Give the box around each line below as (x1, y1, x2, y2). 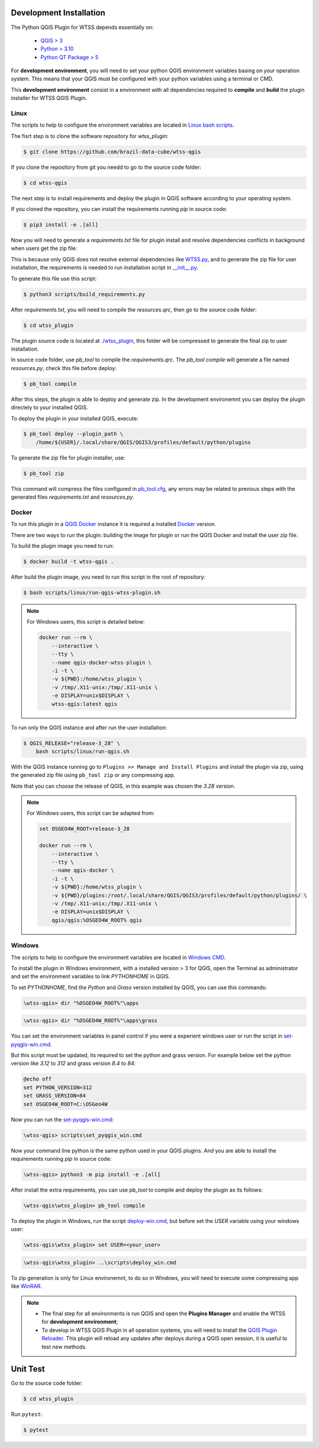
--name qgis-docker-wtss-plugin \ (51, 659, 152, 666)
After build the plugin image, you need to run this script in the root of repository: (11, 573, 206, 580)
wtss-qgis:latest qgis (51, 701, 118, 707)
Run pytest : (11, 1411, 43, 1418)
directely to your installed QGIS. (11, 404, 89, 411)
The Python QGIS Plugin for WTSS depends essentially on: (11, 24, 154, 31)
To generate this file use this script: (11, 275, 97, 282)
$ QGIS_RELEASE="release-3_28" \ (23, 740, 121, 746)
